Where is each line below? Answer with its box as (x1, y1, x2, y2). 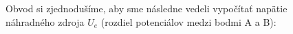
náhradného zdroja (6, 14, 85, 29)
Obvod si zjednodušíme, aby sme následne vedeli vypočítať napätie (6, 1, 287, 15)
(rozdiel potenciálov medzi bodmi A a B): (100, 14, 276, 29)
